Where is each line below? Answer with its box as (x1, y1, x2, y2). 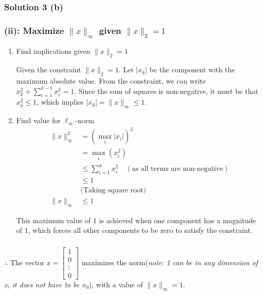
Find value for (16, 115, 61, 126)
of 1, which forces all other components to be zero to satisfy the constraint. (16, 225, 253, 235)
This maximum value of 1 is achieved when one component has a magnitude (16, 214, 256, 225)
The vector (10, 257, 45, 267)
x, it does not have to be (4, 279, 80, 290)
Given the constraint (16, 64, 81, 75)
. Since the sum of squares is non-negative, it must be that (74, 85, 258, 96)
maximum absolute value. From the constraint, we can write (16, 75, 206, 86)
